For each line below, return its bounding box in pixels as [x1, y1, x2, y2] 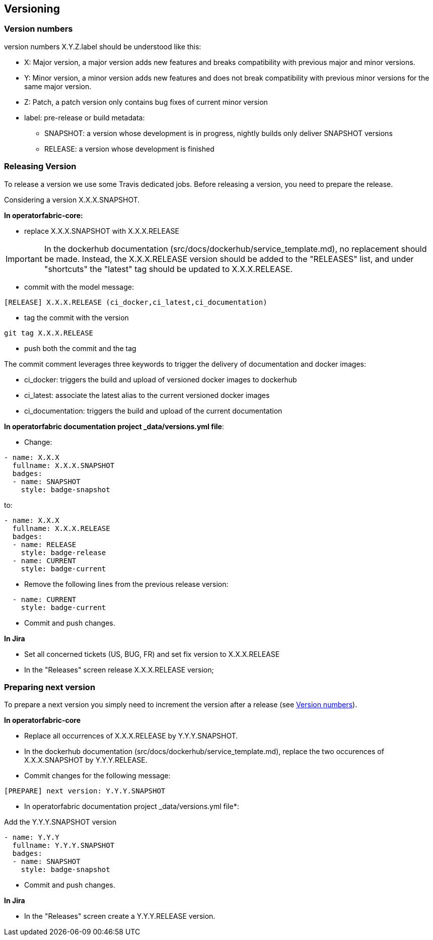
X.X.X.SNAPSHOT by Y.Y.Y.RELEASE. [24, 756, 148, 765]
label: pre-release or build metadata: [24, 113, 145, 122]
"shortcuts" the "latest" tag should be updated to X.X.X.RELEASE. [44, 263, 293, 274]
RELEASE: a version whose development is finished [44, 144, 214, 153]
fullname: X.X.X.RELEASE [12, 524, 110, 532]
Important [6, 253, 42, 264]
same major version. [24, 82, 92, 91]
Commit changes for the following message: [24, 771, 171, 780]
